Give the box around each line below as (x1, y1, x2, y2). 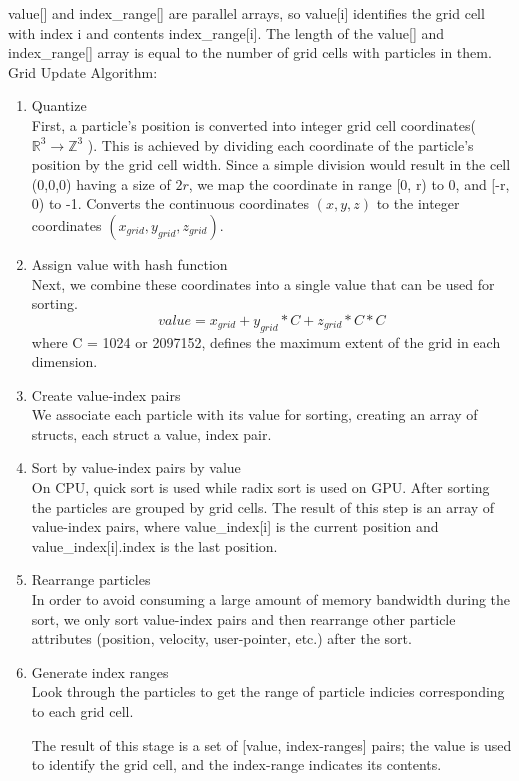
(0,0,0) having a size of (31, 173, 171, 194)
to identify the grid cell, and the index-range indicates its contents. (31, 754, 442, 775)
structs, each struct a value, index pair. (31, 423, 272, 444)
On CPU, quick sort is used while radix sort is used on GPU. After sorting (31, 477, 490, 498)
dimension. (31, 351, 98, 372)
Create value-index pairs (31, 384, 181, 405)
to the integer (376, 193, 460, 214)
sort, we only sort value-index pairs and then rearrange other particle (31, 608, 456, 629)
